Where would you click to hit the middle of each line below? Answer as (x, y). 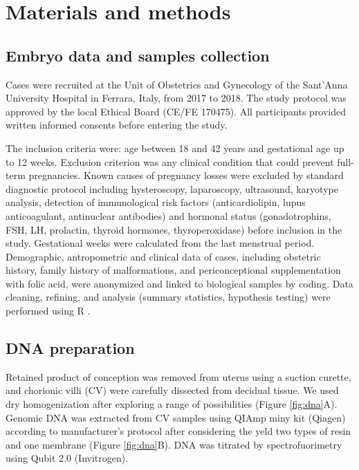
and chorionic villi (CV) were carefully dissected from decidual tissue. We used (172, 390)
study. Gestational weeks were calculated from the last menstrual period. (160, 243)
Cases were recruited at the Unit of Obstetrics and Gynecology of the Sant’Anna (177, 84)
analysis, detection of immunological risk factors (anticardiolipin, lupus (156, 202)
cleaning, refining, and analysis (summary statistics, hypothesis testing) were (168, 297)
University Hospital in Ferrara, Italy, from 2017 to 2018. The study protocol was (176, 98)
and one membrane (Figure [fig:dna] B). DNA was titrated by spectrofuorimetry (174, 444)
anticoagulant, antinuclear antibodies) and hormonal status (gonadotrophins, (168, 215)
